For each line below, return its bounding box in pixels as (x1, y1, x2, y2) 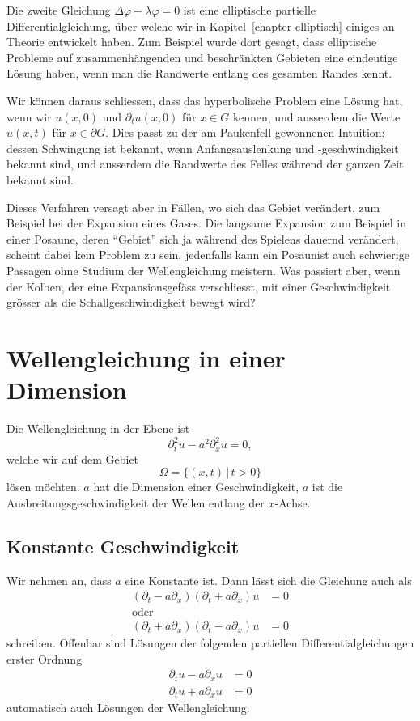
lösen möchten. (6, 478, 80, 495)
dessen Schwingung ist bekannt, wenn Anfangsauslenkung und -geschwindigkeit (6, 139, 399, 156)
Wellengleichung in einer (6, 341, 286, 374)
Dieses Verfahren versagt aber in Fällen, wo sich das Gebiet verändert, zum (6, 198, 380, 215)
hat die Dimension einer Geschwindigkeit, (93, 478, 299, 495)
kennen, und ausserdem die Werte (232, 108, 401, 125)
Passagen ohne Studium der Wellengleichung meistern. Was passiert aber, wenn (6, 261, 401, 278)
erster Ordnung (6, 650, 83, 667)
